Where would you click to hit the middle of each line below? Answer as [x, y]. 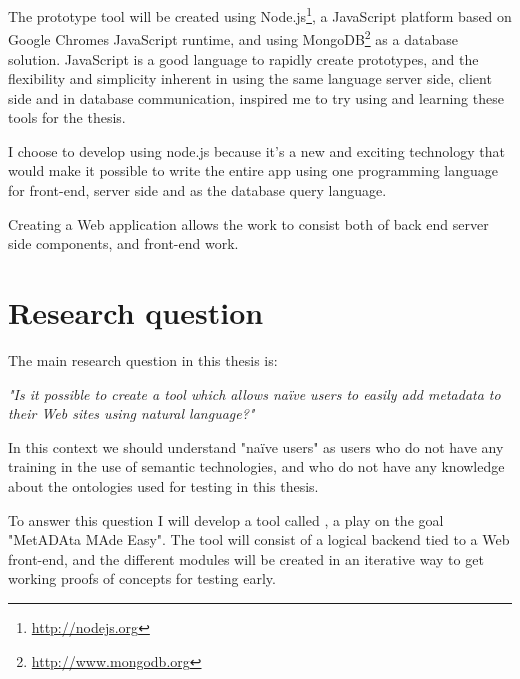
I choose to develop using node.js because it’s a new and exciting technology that [256, 150]
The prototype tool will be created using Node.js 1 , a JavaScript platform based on [260, 14]
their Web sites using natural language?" [131, 413]
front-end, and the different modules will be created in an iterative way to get [246, 558]
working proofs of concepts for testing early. [142, 578]
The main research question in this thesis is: [143, 359]
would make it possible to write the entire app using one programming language [253, 170]
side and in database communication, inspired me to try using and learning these [256, 97]
